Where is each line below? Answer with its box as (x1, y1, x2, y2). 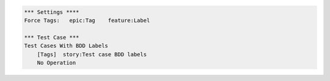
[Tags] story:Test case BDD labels (37, 51, 147, 57)
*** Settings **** (24, 8, 79, 15)
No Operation (37, 59, 76, 66)
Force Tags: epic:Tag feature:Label (24, 17, 150, 24)
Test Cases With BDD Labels (24, 42, 108, 50)
